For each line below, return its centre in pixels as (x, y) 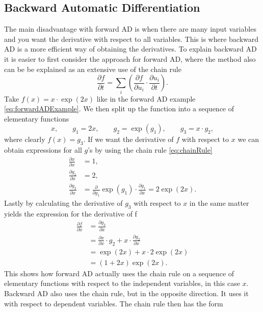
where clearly (25, 139)
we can (248, 139)
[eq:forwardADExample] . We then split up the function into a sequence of (119, 109)
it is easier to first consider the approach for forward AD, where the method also (130, 58)
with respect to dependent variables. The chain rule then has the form (114, 303)
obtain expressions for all (43, 150)
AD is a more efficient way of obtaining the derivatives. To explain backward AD (130, 49)
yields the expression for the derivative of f (71, 213)
